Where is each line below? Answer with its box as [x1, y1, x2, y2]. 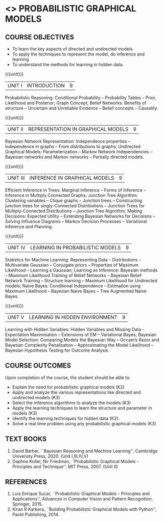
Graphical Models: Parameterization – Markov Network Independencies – [5, 149, 153, 155]
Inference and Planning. [5, 224, 53, 229]
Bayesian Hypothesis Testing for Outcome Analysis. [5, 347, 109, 353]
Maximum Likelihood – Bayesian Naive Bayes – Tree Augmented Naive [5, 288, 147, 294]
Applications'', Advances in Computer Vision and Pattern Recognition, [12, 496, 153, 502]
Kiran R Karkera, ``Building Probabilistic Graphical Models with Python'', [12, 506, 157, 512]
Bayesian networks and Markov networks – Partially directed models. [5, 154, 144, 160]
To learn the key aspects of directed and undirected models [12, 46, 133, 52]
